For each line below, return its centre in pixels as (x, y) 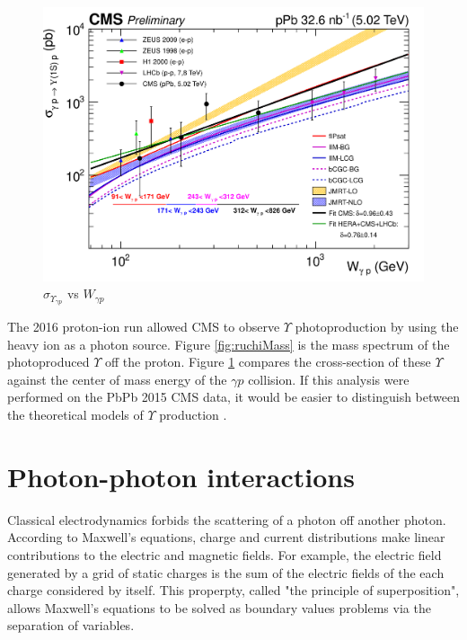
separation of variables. (71, 625)
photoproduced (48, 362)
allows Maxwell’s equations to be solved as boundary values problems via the (219, 607)
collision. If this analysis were (329, 379)
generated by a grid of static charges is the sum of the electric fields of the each (226, 572)
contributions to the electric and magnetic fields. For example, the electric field (225, 554)
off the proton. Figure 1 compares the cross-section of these (268, 362)
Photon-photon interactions (181, 476)
